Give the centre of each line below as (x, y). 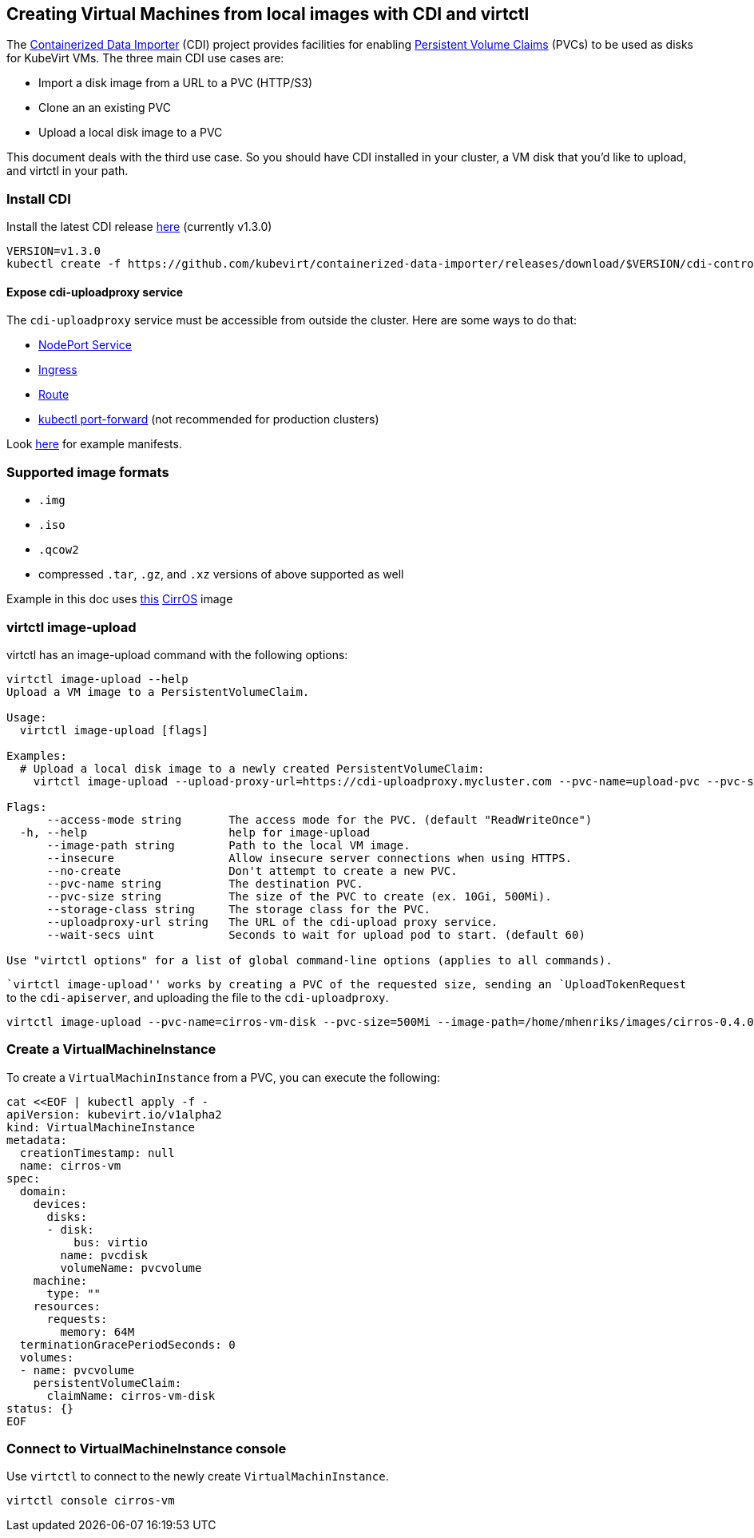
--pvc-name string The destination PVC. (205, 883)
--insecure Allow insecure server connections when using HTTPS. (310, 858)
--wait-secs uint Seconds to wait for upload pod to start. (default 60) (316, 934)
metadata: (37, 1140)
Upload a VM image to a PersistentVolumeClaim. (158, 692)
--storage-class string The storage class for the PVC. (239, 909)
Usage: (27, 717)
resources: (67, 1306)
